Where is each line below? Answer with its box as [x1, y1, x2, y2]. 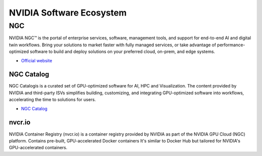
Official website [21, 57, 52, 63]
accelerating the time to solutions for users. [9, 97, 96, 103]
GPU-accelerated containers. [9, 145, 67, 151]
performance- [217, 42, 245, 48]
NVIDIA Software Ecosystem [9, 7, 127, 18]
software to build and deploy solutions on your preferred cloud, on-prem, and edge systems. [30, 49, 215, 54]
